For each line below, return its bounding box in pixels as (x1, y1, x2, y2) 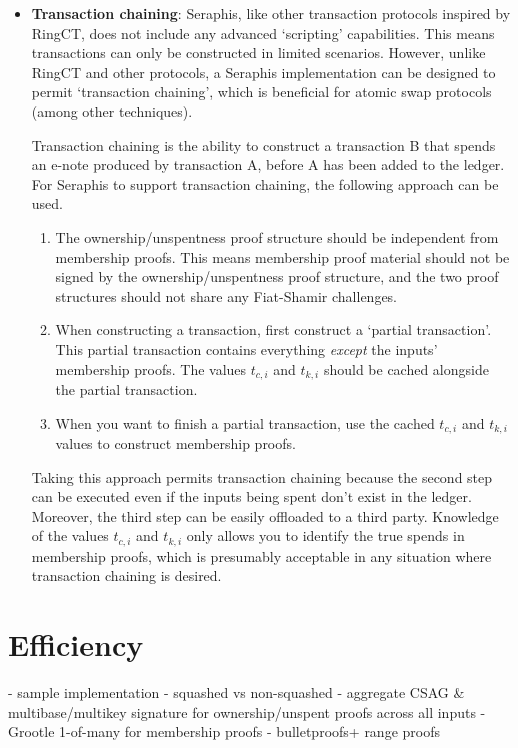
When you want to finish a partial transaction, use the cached (55, 412, 435, 433)
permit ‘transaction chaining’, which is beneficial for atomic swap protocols (31, 81, 492, 102)
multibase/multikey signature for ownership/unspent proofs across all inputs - (8, 701, 486, 722)
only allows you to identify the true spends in (186, 525, 465, 546)
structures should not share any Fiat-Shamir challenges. (55, 285, 398, 306)
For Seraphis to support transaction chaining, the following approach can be (31, 173, 499, 194)
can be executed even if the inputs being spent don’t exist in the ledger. (31, 486, 472, 507)
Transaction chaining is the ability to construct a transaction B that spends (31, 134, 496, 155)
